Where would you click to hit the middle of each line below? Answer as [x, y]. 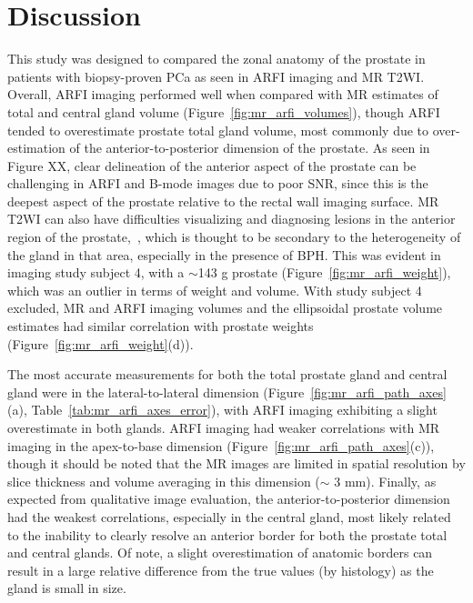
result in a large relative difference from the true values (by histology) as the [221, 570]
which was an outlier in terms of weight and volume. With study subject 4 [215, 290]
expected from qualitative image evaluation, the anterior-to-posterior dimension [229, 499]
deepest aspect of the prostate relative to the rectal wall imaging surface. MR [223, 201]
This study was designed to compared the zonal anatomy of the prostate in [216, 59]
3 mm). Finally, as [385, 481]
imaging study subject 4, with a [96, 272]
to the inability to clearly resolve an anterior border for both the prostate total [227, 534]
